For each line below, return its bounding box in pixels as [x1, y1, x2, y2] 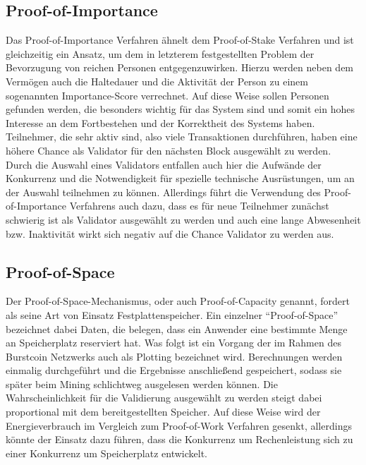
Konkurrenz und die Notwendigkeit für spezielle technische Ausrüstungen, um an [6, 171, 355, 186]
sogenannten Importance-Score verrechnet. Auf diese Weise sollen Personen [6, 87, 329, 102]
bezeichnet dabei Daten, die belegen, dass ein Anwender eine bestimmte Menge [6, 321, 348, 336]
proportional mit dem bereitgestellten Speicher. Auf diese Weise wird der [6, 404, 321, 419]
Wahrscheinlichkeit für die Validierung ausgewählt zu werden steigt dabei [6, 390, 322, 405]
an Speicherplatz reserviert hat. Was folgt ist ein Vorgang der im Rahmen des [6, 335, 341, 350]
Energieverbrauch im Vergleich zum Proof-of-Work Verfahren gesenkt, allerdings [6, 418, 352, 433]
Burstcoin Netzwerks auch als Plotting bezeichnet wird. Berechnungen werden [6, 349, 343, 363]
